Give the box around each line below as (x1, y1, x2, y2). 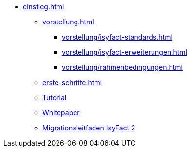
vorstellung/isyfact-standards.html (62, 33, 172, 41)
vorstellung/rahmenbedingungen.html (62, 63, 183, 71)
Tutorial (42, 93, 67, 102)
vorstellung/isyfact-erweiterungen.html (62, 48, 187, 56)
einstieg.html (23, 2, 64, 11)
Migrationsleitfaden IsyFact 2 (42, 124, 135, 132)
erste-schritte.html (42, 78, 102, 86)
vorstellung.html (42, 18, 94, 26)
